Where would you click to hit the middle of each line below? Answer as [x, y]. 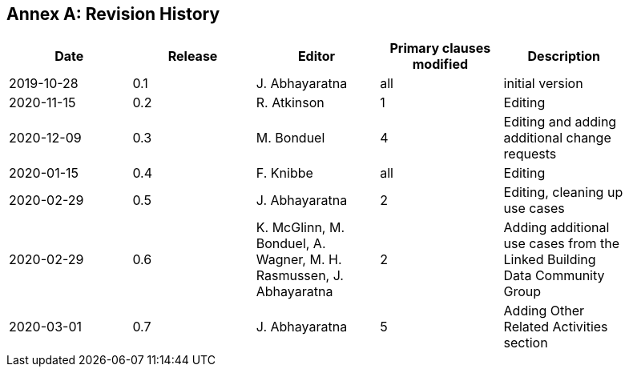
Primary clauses [440, 48]
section [526, 343]
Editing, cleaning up [563, 193]
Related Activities [556, 327]
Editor [317, 56]
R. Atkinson [290, 103]
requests [530, 154]
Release [193, 56]
